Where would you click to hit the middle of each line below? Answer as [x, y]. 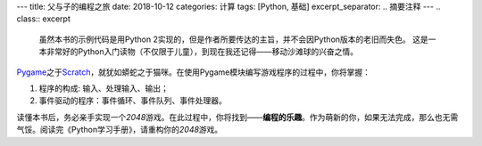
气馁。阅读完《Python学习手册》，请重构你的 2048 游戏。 [120, 130]
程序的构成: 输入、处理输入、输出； [104, 88]
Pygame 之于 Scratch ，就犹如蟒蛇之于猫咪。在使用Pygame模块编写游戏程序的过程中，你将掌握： [193, 72]
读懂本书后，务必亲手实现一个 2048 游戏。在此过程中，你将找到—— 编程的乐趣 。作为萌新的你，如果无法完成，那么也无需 [237, 117]
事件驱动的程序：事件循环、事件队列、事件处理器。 [133, 101]
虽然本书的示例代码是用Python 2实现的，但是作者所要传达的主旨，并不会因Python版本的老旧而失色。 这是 [233, 39]
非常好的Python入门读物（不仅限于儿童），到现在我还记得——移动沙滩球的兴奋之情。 [202, 52]
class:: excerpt [44, 19]
